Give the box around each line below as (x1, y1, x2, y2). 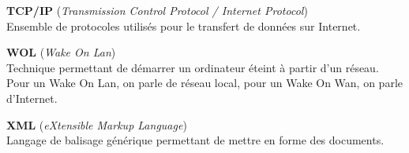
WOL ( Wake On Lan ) (6, 44, 116, 60)
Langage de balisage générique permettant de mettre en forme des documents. (6, 132, 385, 148)
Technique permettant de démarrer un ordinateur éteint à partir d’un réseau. (6, 59, 379, 75)
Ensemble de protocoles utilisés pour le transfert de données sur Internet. (6, 17, 361, 34)
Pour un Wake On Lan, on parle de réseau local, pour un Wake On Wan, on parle (6, 75, 403, 91)
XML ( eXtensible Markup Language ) (6, 116, 187, 133)
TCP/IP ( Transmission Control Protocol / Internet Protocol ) (6, 2, 308, 18)
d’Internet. (6, 89, 58, 106)
